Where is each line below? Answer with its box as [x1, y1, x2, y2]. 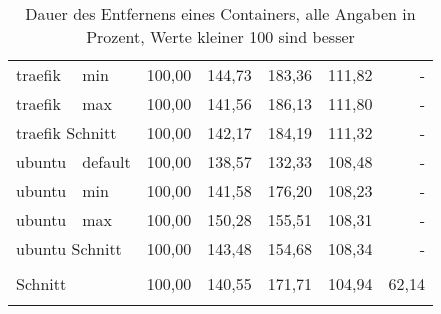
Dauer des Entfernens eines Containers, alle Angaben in [25, 2, 416, 25]
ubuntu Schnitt [16, 237, 122, 260]
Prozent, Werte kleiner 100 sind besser [86, 25, 355, 48]
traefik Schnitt [16, 121, 117, 144]
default [82, 150, 131, 173]
